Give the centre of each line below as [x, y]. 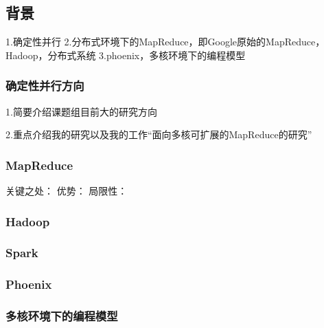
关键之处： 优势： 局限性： [67, 191]
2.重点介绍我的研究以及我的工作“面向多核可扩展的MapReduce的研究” [159, 134]
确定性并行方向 [45, 86]
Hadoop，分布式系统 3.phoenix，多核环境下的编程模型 [126, 55]
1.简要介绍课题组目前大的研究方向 [81, 111]
